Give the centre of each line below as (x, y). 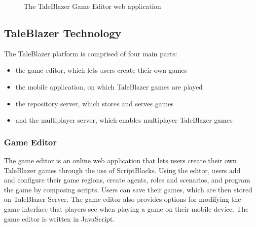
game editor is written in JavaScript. (59, 218)
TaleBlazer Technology (63, 32)
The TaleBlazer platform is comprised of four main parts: (91, 53)
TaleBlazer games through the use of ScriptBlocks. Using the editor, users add (122, 170)
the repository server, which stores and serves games (94, 103)
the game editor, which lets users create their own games (101, 70)
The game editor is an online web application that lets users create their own (120, 160)
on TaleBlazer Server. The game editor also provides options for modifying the (123, 199)
